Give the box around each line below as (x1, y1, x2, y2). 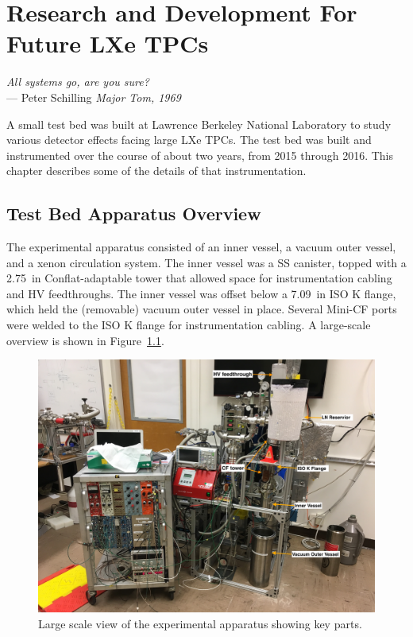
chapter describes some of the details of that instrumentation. (6, 162, 307, 179)
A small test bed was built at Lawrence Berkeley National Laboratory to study (6, 115, 392, 132)
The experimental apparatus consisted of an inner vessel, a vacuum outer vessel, (6, 239, 396, 255)
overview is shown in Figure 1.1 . (6, 332, 164, 348)
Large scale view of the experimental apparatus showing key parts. (38, 615, 362, 631)
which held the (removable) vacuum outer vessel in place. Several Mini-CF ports (6, 301, 397, 317)
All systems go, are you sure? (6, 73, 149, 90)
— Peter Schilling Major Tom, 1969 (6, 88, 181, 105)
